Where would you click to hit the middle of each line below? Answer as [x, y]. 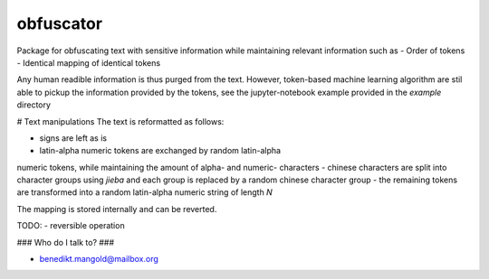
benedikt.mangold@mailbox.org [99, 259]
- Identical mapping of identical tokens [89, 62]
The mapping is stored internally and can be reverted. [117, 209]
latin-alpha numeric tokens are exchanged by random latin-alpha [160, 151]
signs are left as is [73, 138]
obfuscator [60, 23]
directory [34, 105]
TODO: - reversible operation [71, 226]
